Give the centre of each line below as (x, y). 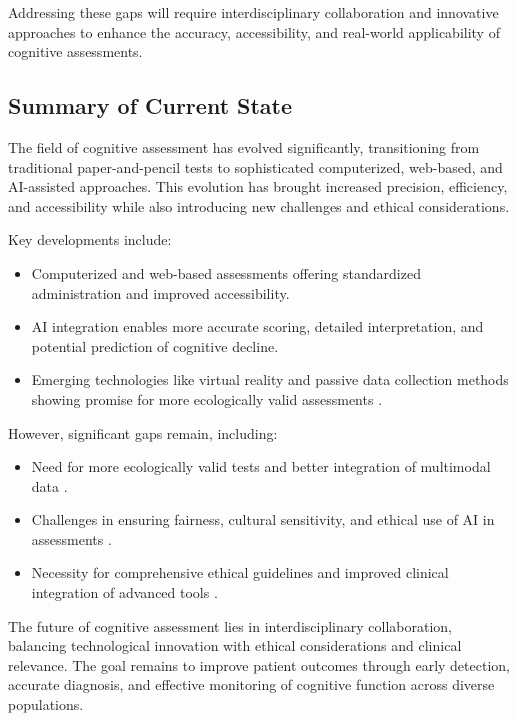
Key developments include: (90, 239)
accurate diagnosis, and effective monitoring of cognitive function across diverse (251, 684)
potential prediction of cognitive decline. (155, 345)
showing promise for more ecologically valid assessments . (207, 398)
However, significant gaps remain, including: (143, 432)
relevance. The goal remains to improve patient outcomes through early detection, (259, 664)
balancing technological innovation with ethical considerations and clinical (235, 645)
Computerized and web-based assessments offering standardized (226, 272)
